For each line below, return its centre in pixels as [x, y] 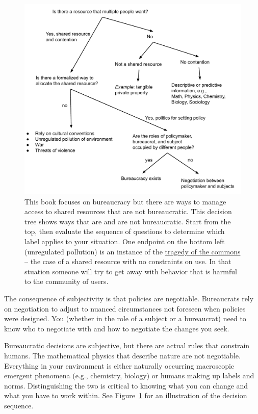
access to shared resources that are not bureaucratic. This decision [128, 211]
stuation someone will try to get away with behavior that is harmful [131, 271]
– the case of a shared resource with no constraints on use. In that [128, 261]
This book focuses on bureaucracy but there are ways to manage [125, 201]
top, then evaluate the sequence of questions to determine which [125, 231]
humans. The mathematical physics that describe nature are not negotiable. [122, 355]
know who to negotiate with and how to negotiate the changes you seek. [117, 328]
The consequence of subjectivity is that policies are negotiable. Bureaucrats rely [129, 298]
